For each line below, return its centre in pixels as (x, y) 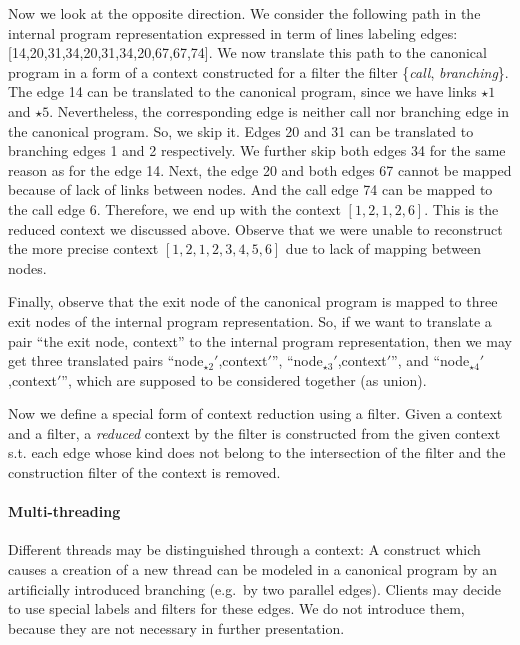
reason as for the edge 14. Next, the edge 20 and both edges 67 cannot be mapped (260, 169)
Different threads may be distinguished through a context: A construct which (244, 549)
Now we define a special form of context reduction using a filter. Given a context (255, 413)
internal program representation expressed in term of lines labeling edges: (233, 32)
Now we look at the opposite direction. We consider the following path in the (244, 13)
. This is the (461, 208)
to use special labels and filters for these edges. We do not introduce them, (236, 608)
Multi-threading (64, 511)
